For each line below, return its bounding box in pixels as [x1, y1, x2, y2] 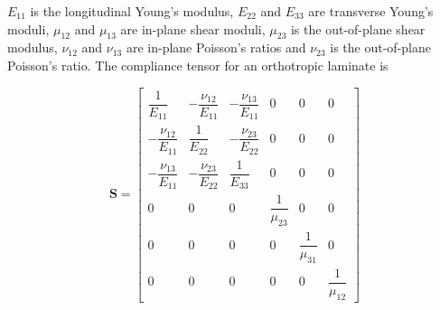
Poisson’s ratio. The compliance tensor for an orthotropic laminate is [7, 55, 389, 74]
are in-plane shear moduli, [120, 19, 266, 38]
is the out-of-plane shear [290, 19, 426, 38]
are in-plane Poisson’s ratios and [126, 38, 306, 57]
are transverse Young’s [308, 2, 434, 20]
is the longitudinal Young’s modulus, [30, 2, 234, 20]
